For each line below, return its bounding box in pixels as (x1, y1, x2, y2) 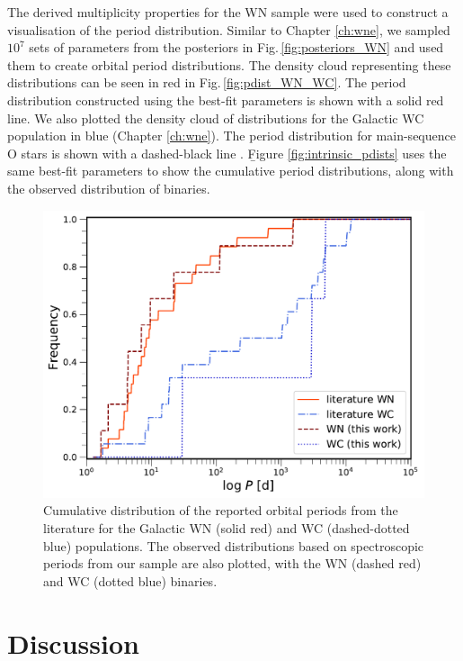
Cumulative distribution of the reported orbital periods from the (43, 501, 398, 520)
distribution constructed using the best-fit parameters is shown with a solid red (7, 90, 444, 109)
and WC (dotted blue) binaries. (43, 571, 218, 590)
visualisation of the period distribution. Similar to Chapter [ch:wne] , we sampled (7, 20, 450, 39)
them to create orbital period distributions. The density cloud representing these (7, 55, 451, 74)
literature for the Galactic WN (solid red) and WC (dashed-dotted (43, 518, 410, 537)
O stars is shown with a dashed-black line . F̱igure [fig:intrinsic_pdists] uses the (7, 143, 447, 162)
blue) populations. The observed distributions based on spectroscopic (43, 536, 424, 555)
